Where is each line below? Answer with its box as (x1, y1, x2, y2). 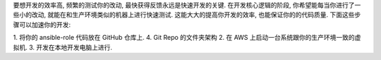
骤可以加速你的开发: (13, 20, 71, 29)
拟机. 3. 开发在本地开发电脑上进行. (13, 43, 113, 52)
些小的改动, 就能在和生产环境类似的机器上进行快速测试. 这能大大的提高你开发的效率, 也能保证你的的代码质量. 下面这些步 (13, 10, 361, 19)
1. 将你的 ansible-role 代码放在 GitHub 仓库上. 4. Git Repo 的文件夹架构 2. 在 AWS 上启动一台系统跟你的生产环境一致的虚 (13, 33, 361, 42)
